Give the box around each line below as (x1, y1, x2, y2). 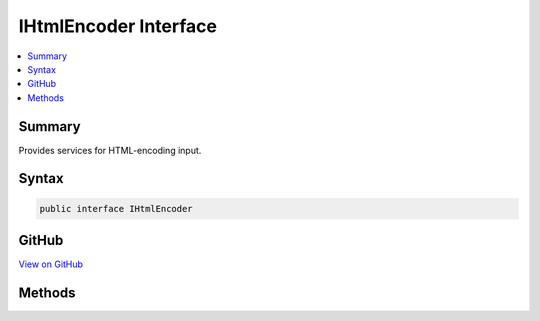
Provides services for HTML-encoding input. (18, 144, 202, 156)
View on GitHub (18, 258, 84, 270)
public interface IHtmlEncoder (39, 203, 194, 214)
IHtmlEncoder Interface (18, 15, 217, 37)
